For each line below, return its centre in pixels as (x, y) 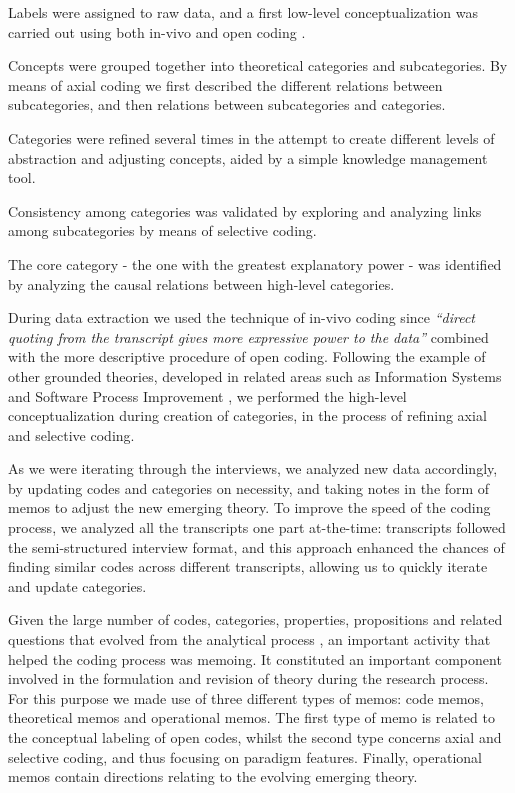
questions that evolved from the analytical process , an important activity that (249, 639)
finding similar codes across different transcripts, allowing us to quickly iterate (248, 566)
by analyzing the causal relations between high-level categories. (201, 283)
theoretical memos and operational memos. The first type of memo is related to (251, 717)
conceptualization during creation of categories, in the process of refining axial (247, 415)
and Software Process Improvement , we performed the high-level (207, 395)
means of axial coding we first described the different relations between (225, 84)
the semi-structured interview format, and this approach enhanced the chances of (256, 546)
